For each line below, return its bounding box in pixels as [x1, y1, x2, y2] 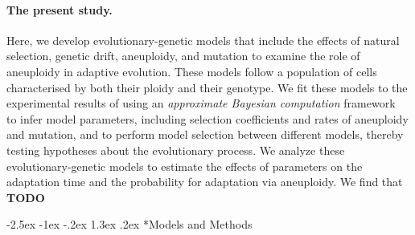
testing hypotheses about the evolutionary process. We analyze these [6, 141, 345, 158]
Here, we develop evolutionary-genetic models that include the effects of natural [6, 31, 400, 48]
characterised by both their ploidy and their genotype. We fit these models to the [6, 79, 408, 95]
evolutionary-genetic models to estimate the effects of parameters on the [6, 157, 363, 174]
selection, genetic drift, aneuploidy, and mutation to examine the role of [6, 47, 360, 64]
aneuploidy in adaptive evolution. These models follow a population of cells [6, 63, 377, 79]
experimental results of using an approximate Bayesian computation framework [6, 95, 396, 111]
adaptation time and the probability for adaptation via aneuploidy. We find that [6, 173, 403, 190]
